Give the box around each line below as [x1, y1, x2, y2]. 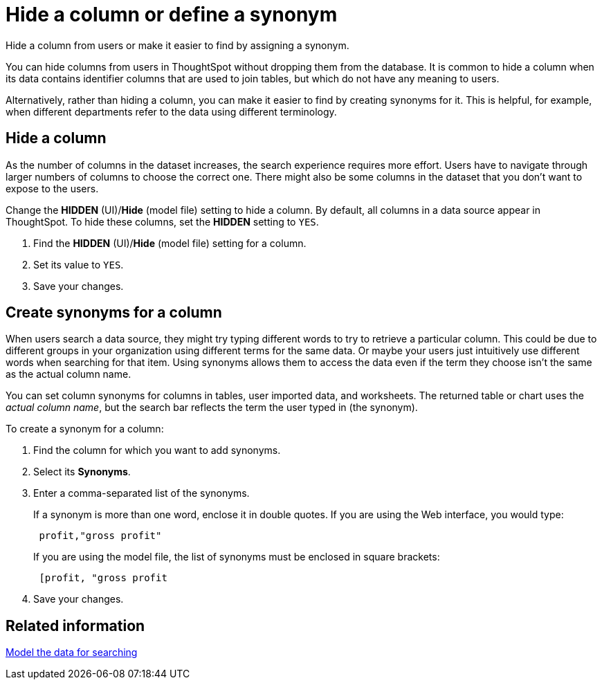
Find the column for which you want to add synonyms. [33, 444, 281, 457]
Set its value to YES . [33, 258, 124, 271]
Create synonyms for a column [6, 304, 222, 322]
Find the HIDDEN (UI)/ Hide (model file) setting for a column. [33, 237, 307, 249]
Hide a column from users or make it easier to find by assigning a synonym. [6, 39, 349, 51]
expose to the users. [6, 182, 99, 194]
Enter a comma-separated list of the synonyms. [33, 487, 250, 500]
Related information [6, 616, 145, 634]
